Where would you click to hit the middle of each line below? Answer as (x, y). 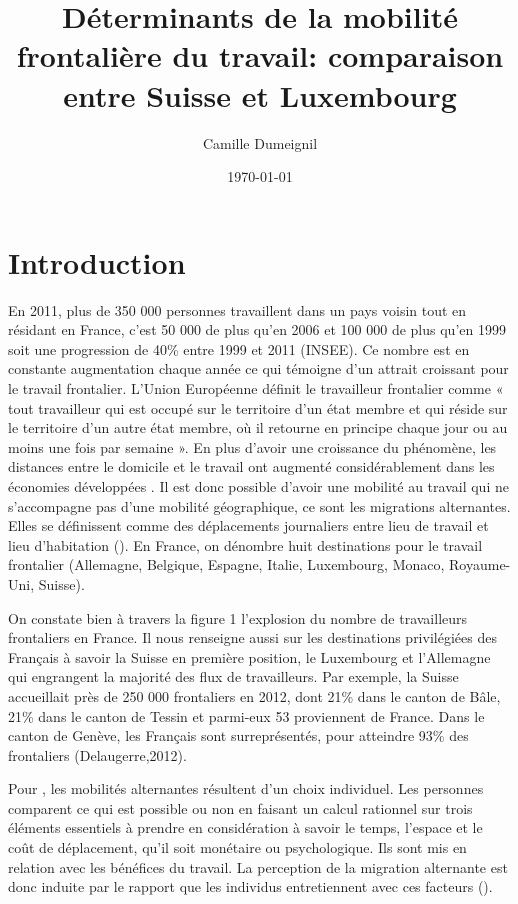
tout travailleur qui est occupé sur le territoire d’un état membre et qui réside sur (258, 407)
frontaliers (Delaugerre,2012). (97, 754)
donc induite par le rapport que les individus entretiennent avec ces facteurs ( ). (250, 886)
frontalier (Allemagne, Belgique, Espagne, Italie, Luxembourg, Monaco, (226, 564)
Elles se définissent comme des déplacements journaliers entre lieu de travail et (248, 525)
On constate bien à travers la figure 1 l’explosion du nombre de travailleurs (238, 617)
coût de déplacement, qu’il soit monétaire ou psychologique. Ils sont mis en (237, 847)
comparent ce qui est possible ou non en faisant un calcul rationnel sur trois (240, 807)
